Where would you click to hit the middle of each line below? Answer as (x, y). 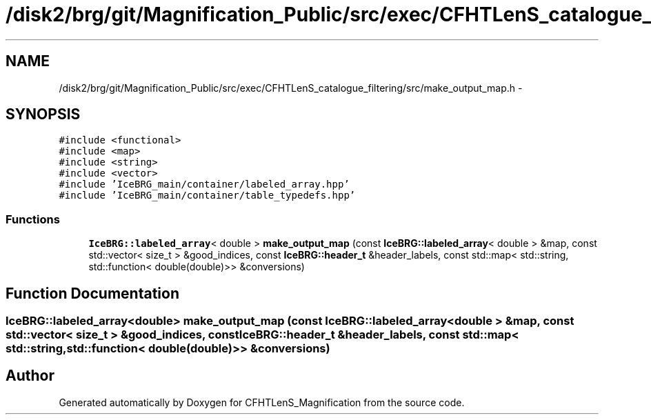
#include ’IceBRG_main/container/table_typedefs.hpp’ (207, 196)
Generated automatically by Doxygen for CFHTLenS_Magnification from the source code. (262, 402)
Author (30, 376)
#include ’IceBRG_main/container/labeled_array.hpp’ (204, 184)
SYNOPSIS (43, 114)
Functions (33, 219)
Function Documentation (92, 293)
